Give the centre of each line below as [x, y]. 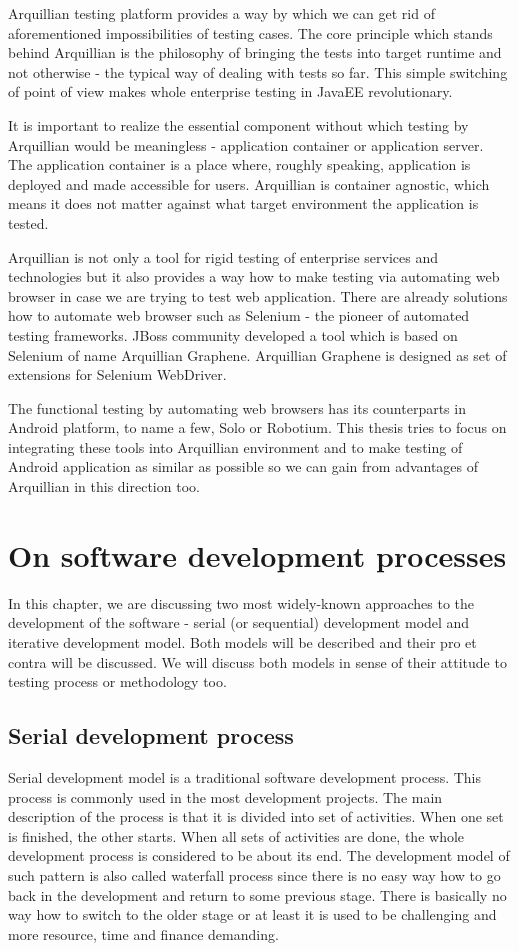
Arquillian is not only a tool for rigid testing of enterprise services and [223, 256]
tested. [28, 222]
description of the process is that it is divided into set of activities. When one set [256, 816]
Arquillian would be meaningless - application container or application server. [246, 144]
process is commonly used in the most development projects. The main [225, 796]
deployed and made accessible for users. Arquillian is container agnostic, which [249, 183]
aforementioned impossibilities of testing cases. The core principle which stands [250, 32]
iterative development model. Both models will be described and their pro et [242, 641]
